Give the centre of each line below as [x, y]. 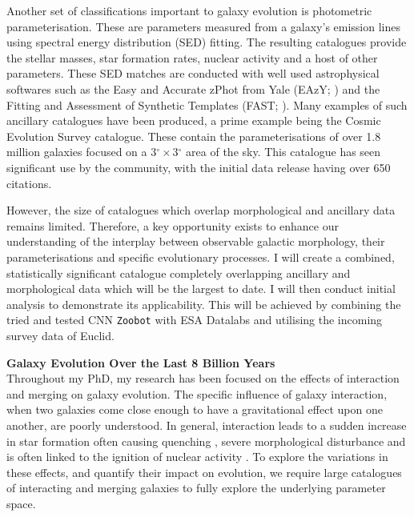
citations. [29, 183]
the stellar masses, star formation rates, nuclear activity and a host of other [192, 57]
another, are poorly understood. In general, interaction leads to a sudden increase [207, 425]
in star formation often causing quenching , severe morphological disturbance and [206, 441]
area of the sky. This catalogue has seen [283, 152]
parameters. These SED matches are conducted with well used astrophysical [193, 73]
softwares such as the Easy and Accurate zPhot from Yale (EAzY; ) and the [193, 88]
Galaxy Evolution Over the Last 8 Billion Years [141, 362]
